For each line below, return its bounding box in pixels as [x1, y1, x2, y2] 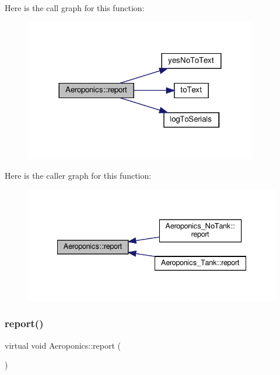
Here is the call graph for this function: [5, 2, 145, 13]
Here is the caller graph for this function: [5, 169, 152, 182]
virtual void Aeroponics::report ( [5, 339, 121, 351]
